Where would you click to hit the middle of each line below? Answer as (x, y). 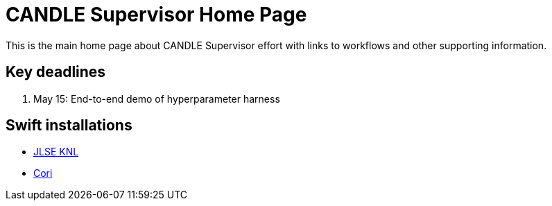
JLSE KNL (56, 152)
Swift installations (69, 126)
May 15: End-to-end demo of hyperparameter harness (157, 98)
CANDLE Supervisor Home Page (156, 15)
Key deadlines (56, 72)
